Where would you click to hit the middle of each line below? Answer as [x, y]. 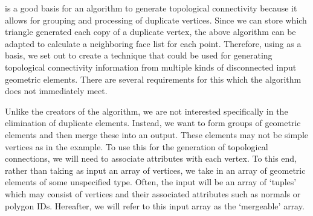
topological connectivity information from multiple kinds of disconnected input [151, 67]
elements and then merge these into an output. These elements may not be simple [157, 134]
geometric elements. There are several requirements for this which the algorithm [153, 79]
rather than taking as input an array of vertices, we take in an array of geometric [155, 170]
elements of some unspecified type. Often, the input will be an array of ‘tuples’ [151, 182]
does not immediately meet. [56, 91]
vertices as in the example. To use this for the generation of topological [137, 146]
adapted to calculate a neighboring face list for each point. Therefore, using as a [153, 43]
